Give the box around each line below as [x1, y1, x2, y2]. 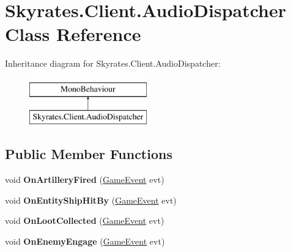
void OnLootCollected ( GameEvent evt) [5, 214, 164, 227]
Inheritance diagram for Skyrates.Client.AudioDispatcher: [5, 57, 221, 70]
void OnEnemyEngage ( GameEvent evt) [5, 235, 165, 248]
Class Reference [5, 21, 141, 46]
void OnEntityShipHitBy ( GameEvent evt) [5, 193, 177, 206]
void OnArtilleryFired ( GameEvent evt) [5, 173, 164, 186]
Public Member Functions [5, 144, 172, 163]
